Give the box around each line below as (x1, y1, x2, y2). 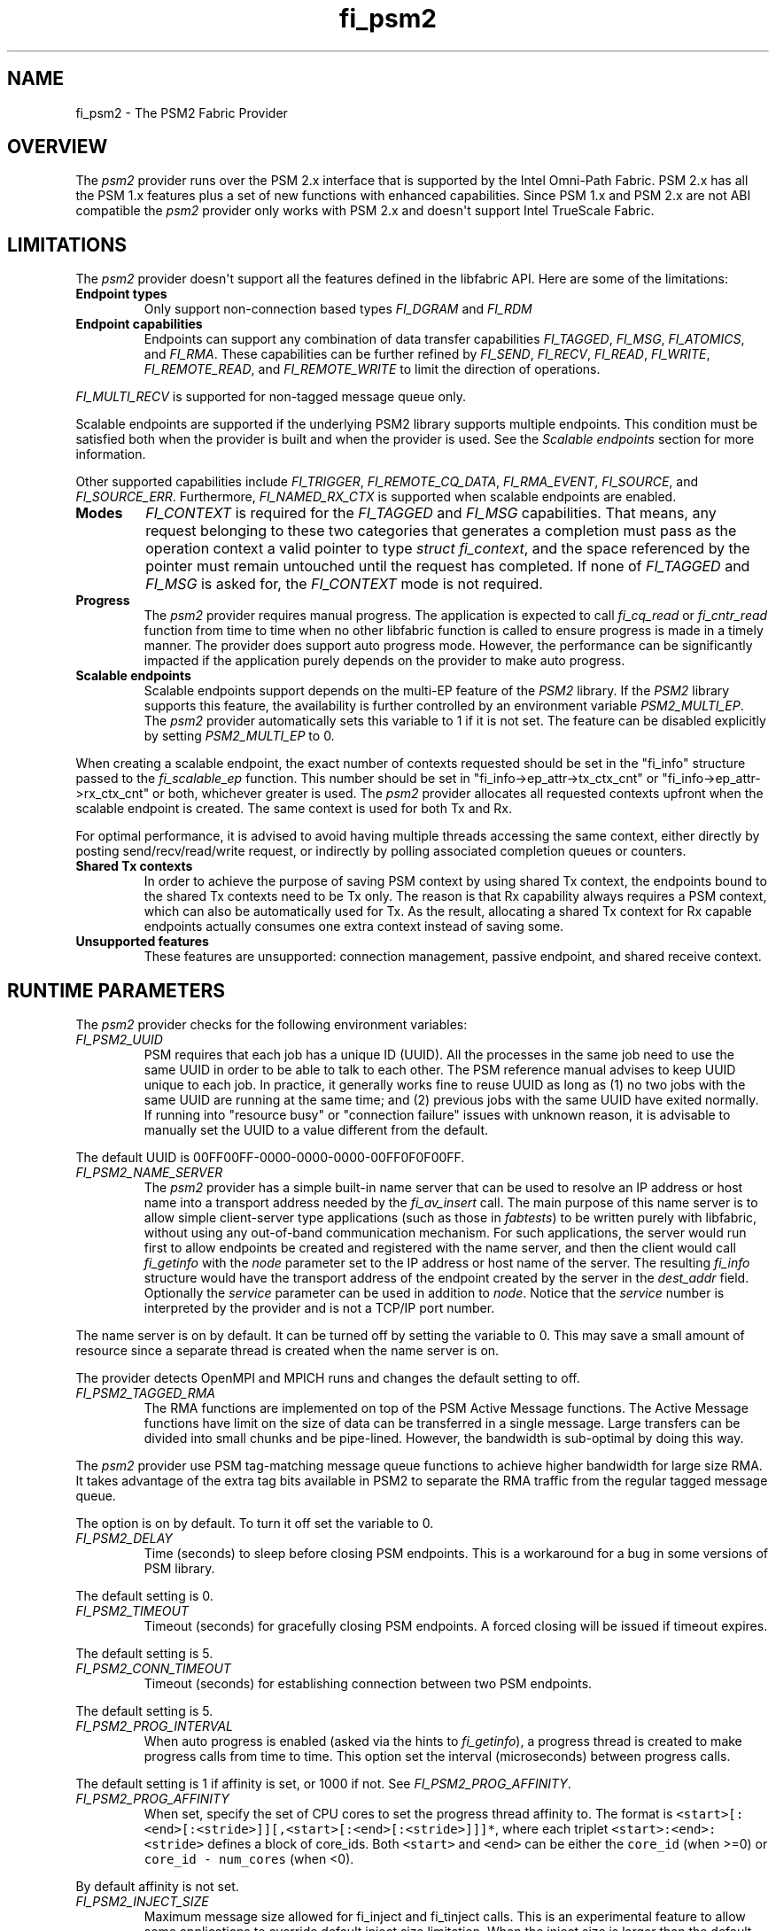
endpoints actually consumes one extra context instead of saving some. (144, 919, 564, 934)
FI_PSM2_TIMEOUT (75, 1603, 190, 1619)
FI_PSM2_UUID (75, 1032, 163, 1048)
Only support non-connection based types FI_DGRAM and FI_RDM (144, 301, 532, 317)
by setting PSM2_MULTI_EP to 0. (144, 728, 335, 744)
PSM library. (144, 1561, 215, 1577)
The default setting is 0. (75, 1588, 213, 1604)
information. (75, 446, 146, 462)
